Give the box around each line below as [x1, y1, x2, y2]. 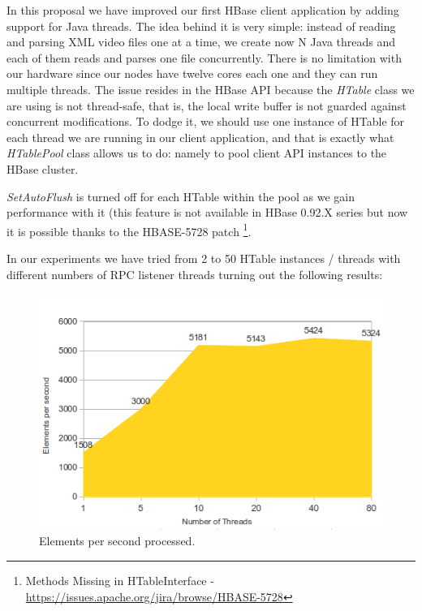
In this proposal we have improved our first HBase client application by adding [6, 2, 399, 18]
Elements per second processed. [39, 532, 196, 549]
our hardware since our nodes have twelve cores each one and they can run [6, 65, 378, 82]
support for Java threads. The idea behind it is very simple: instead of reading [6, 17, 396, 34]
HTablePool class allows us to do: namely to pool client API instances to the [6, 144, 387, 161]
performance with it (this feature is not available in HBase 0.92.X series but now [6, 204, 408, 221]
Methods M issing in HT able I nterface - [25, 571, 214, 588]
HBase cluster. [6, 160, 79, 177]
